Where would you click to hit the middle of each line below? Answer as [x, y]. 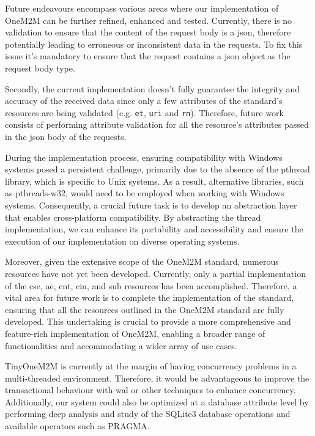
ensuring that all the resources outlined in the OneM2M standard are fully [145, 309]
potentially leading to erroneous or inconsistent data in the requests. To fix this [154, 44]
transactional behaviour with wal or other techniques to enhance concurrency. [150, 390]
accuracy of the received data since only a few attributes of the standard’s [144, 101]
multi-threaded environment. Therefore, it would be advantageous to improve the [157, 378]
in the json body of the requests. [66, 136]
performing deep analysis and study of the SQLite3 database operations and [148, 414]
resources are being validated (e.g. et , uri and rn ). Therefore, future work [144, 112]
